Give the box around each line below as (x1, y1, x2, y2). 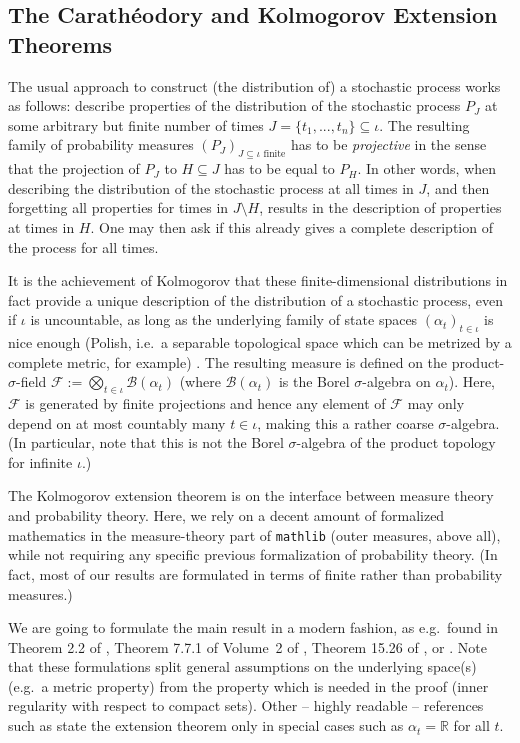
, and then (426, 177, 490, 198)
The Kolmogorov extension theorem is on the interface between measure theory (8, 485, 494, 506)
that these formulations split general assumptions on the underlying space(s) (8, 656, 477, 677)
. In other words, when (357, 158, 497, 179)
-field (16, 371, 47, 392)
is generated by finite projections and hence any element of (25, 393, 386, 414)
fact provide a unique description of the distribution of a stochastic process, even (8, 289, 503, 310)
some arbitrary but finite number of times (8, 114, 264, 135)
